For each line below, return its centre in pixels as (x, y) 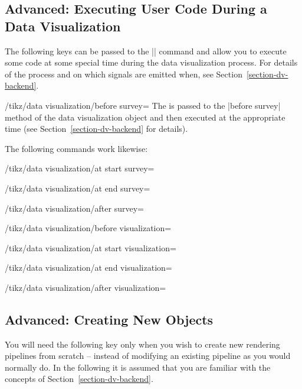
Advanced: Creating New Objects (109, 319)
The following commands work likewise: (76, 148)
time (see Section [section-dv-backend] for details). (96, 129)
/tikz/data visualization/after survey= (74, 208)
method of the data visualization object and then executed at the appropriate (145, 117)
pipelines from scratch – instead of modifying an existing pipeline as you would (148, 356)
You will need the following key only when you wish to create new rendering (142, 344)
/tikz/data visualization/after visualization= (86, 287)
